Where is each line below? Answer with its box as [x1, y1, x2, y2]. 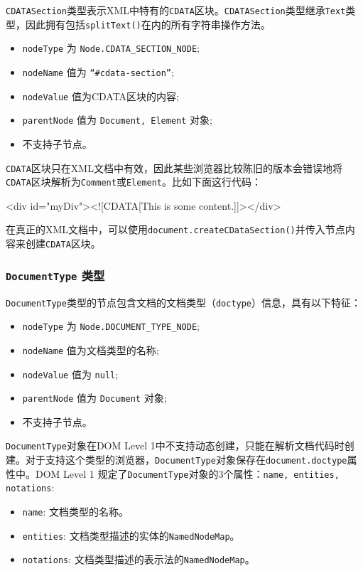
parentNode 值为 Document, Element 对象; [22, 112, 212, 127]
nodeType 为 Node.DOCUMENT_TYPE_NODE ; [22, 319, 200, 333]
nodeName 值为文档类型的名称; [22, 342, 159, 357]
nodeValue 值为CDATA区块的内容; [22, 88, 179, 103]
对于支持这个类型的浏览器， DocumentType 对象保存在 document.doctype [25, 452, 347, 467]
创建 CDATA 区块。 [25, 236, 101, 251]
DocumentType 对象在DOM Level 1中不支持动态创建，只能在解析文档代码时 [6, 438, 345, 453]
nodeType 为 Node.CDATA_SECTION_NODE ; [22, 41, 200, 55]
